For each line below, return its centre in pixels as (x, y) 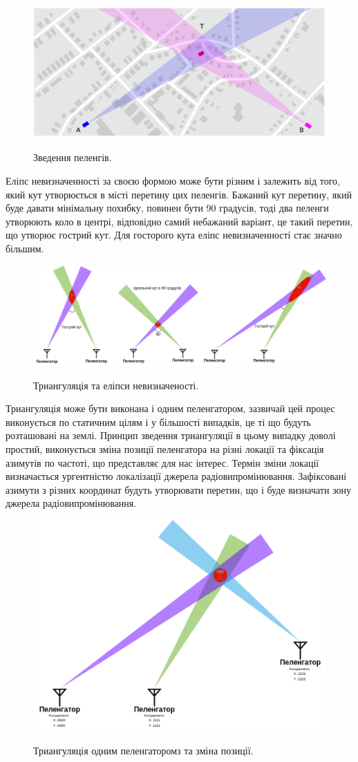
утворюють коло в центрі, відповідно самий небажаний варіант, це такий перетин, (179, 221)
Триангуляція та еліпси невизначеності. (116, 385)
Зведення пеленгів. (73, 157)
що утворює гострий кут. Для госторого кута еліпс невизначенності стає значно (174, 235)
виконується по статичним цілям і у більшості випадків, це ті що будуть (158, 421)
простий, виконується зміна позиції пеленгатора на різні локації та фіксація (165, 449)
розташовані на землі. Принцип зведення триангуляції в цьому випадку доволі (171, 435)
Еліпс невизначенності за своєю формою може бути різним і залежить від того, (173, 181)
